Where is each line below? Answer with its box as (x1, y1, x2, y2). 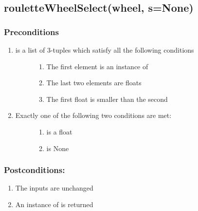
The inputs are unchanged (15, 183, 93, 193)
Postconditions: (4, 164, 65, 176)
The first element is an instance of (46, 61, 148, 71)
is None (46, 143, 69, 153)
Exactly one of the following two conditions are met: (15, 110, 172, 120)
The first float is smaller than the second (46, 94, 168, 104)
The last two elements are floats (46, 77, 142, 88)
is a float (46, 126, 72, 136)
